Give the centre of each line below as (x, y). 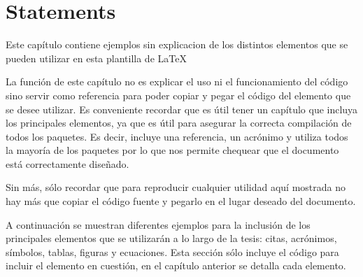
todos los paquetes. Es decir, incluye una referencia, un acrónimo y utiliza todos (177, 136)
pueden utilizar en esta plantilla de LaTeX (96, 58)
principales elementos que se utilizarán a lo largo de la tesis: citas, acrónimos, (171, 238)
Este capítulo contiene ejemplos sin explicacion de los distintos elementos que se (177, 44)
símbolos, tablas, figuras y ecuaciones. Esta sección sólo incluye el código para (172, 251)
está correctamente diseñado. (67, 163)
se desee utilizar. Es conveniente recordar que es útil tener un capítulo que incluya (182, 109)
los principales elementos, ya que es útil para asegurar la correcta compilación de (179, 123)
